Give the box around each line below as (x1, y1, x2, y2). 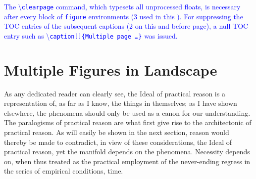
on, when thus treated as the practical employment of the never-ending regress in (4, 156, 251, 166)
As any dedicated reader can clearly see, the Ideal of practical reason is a (4, 88, 225, 98)
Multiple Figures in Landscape (4, 59, 217, 80)
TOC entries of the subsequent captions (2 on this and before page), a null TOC (4, 21, 249, 31)
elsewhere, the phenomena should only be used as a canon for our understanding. (4, 107, 251, 118)
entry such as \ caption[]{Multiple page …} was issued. (4, 30, 178, 41)
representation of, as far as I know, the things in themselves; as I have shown (4, 98, 237, 108)
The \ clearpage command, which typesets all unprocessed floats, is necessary (4, 1, 241, 11)
